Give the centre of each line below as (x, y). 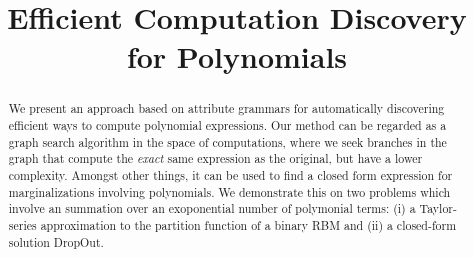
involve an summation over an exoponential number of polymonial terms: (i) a (212, 208)
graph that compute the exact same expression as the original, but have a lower (215, 158)
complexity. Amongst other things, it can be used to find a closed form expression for (230, 174)
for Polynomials (237, 56)
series (22, 224)
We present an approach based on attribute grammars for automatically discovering (226, 108)
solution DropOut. (56, 241)
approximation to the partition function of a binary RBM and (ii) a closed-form (248, 224)
